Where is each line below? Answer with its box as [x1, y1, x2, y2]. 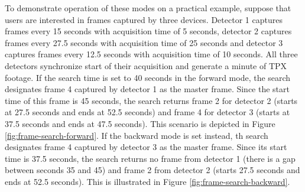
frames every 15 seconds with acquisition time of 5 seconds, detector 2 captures [5, 25, 292, 37]
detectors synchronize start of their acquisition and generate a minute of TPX [5, 59, 287, 71]
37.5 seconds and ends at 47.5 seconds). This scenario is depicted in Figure [5, 117, 275, 129]
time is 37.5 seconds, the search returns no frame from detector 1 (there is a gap [5, 152, 296, 164]
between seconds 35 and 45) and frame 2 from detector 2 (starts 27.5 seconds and [5, 164, 300, 176]
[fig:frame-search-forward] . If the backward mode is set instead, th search [5, 129, 268, 141]
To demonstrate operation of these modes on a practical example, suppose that [5, 2, 291, 14]
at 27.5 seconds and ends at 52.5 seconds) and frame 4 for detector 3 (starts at [5, 106, 290, 118]
